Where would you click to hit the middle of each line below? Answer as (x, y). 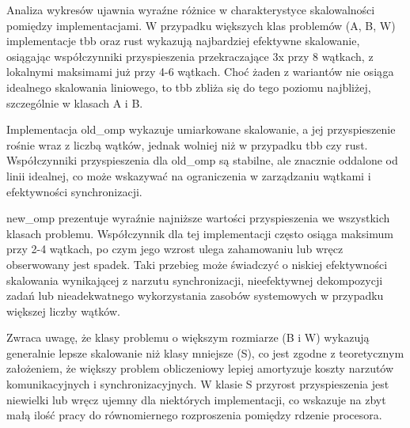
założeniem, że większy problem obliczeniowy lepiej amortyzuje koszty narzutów (200, 368)
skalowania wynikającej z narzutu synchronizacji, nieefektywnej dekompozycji (195, 280)
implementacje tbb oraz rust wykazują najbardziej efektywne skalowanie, (183, 41)
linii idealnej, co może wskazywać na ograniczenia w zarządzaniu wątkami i (189, 175)
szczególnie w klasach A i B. (75, 102)
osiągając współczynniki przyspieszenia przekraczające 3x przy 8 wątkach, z (190, 56)
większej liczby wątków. (63, 311)
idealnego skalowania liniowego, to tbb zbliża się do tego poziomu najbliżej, (189, 87)
